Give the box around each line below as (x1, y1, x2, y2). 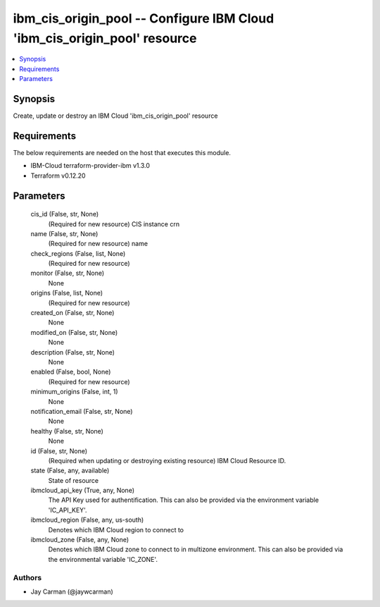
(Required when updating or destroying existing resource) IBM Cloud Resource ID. (48, 456, 286, 465)
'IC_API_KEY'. (48, 505, 87, 514)
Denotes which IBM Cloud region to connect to (48, 525, 184, 534)
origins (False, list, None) (30, 289, 103, 298)
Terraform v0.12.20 (30, 171, 86, 180)
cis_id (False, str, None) (30, 210, 99, 219)
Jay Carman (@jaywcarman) (30, 587, 114, 596)
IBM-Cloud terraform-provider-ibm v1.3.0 (30, 161, 151, 170)
